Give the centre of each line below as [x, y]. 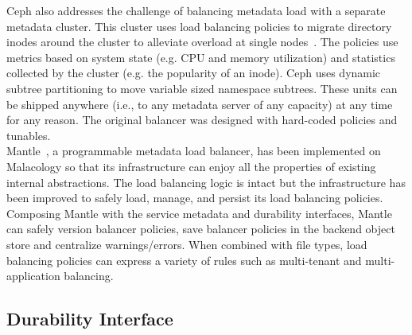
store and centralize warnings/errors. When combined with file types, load [187, 244]
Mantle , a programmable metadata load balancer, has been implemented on [194, 151]
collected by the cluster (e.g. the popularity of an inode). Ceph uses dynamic [194, 73]
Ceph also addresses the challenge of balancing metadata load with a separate [196, 10]
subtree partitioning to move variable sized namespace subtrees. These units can [202, 88]
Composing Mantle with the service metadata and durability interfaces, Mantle [199, 213]
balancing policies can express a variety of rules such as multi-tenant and [184, 260]
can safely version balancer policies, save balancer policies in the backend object [201, 229]
